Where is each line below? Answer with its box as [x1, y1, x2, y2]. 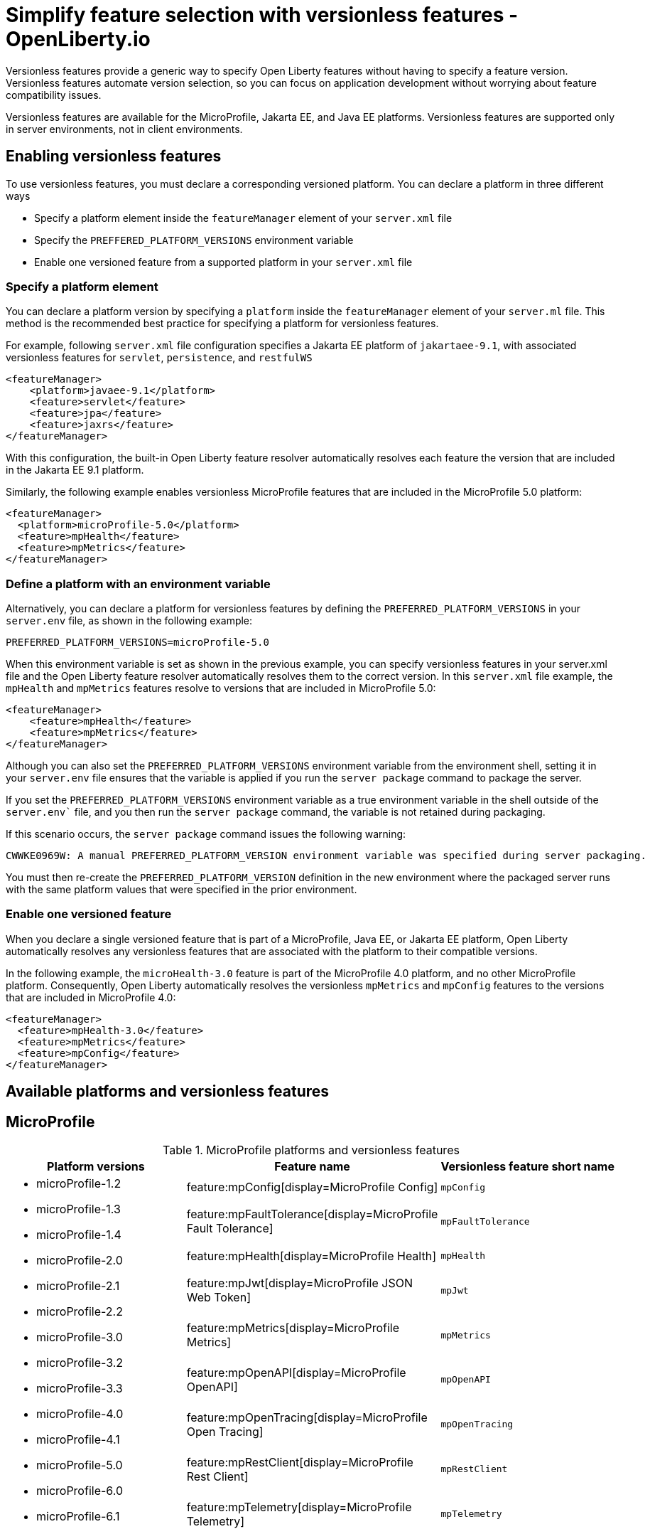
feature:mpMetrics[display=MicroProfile [186, 1321, 399, 1336]
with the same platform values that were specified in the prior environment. [6, 883, 357, 896]
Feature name [274, 1159, 350, 1174]
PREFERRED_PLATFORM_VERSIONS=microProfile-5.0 [6, 636, 269, 649]
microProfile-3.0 [36, 1330, 123, 1345]
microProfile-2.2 [36, 1304, 123, 1319]
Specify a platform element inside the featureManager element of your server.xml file [34, 211, 453, 224]
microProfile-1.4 [36, 1227, 121, 1242]
